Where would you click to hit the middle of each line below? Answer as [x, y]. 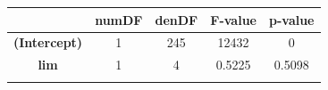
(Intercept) [48, 42]
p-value [291, 19]
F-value [233, 19]
